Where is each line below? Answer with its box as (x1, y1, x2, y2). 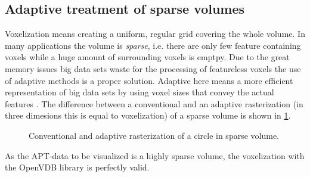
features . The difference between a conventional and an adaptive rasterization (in (5, 97, 303, 110)
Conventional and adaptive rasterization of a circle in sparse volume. (29, 129, 279, 141)
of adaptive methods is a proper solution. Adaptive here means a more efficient (5, 74, 293, 86)
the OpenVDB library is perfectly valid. (5, 161, 150, 173)
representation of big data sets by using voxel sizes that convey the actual (5, 86, 274, 98)
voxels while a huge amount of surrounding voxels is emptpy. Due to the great (5, 51, 290, 63)
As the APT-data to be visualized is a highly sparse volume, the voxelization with (5, 149, 305, 162)
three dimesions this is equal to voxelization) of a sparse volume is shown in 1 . (5, 109, 291, 122)
